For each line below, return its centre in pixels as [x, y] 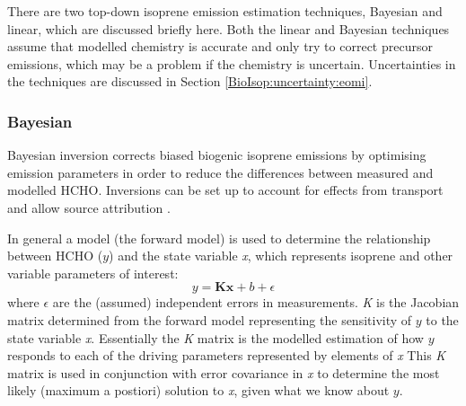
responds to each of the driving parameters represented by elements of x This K [227, 355]
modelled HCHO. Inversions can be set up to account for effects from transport [225, 190]
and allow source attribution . [89, 207]
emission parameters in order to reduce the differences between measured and [220, 172]
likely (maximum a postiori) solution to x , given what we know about [198, 390]
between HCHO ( [55, 256]
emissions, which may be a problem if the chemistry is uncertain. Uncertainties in [232, 63]
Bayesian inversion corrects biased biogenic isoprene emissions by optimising [217, 155]
